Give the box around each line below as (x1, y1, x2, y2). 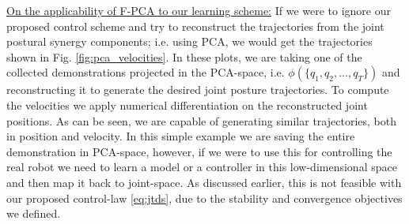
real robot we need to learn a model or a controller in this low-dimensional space (6, 159, 397, 175)
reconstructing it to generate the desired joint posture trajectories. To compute (6, 81, 389, 98)
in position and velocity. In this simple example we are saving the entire (6, 128, 355, 144)
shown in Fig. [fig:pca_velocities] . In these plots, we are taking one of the (6, 48, 362, 65)
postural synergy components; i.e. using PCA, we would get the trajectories (6, 33, 373, 50)
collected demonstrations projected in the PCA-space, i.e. (6, 64, 285, 80)
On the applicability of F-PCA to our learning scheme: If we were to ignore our (6, 2, 391, 18)
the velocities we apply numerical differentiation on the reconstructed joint (6, 96, 368, 113)
